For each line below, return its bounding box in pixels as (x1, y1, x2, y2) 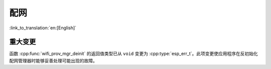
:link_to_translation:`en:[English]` (9, 25, 77, 31)
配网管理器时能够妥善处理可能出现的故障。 (9, 58, 97, 64)
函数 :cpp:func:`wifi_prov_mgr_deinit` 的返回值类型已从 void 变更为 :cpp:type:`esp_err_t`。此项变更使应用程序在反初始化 (9, 51, 258, 57)
